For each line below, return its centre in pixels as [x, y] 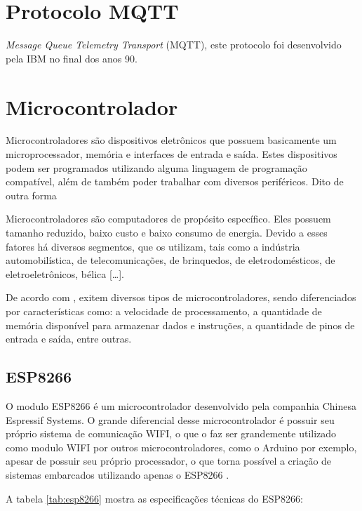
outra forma [31, 195]
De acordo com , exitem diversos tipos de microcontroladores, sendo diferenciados [181, 297]
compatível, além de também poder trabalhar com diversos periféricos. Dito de [175, 181]
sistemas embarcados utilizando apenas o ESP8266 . [118, 474]
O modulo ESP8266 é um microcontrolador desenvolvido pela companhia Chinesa [181, 405]
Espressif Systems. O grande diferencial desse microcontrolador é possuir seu [170, 419]
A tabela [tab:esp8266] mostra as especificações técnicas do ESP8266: [154, 498]
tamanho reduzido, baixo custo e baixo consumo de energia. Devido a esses [167, 232]
